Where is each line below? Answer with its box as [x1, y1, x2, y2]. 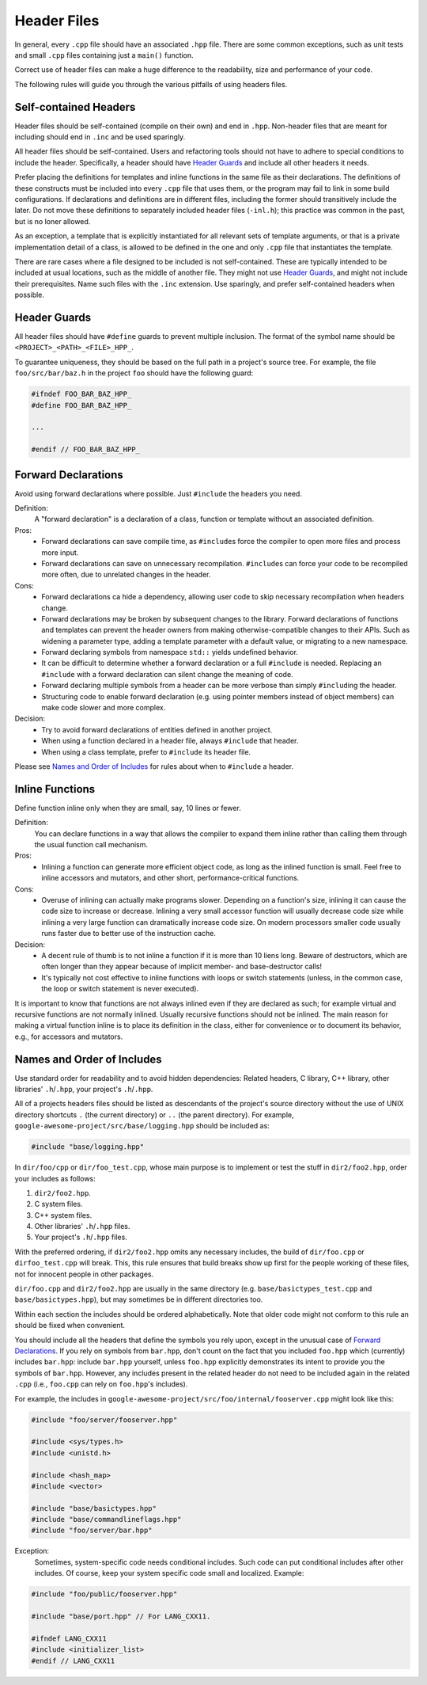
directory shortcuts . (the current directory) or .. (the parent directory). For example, [14, 1109, 294, 1120]
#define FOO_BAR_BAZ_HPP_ [31, 401, 132, 409]
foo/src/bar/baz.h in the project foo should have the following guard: [14, 368, 254, 378]
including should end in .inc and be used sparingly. [14, 132, 186, 142]
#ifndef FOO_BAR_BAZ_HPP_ [31, 390, 132, 399]
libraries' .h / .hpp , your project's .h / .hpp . [14, 1085, 153, 1094]
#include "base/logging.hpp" [31, 1143, 145, 1151]
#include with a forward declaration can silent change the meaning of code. [41, 669, 293, 679]
